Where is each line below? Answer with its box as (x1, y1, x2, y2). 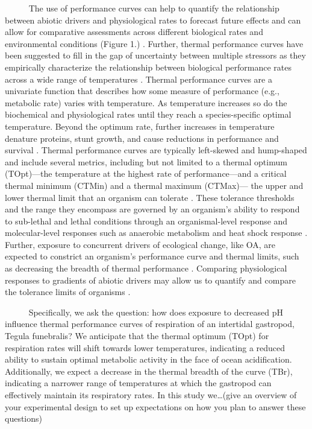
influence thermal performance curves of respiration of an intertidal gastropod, (5, 317, 295, 330)
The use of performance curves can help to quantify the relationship (28, 2, 279, 14)
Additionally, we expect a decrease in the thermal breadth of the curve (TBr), (5, 364, 293, 377)
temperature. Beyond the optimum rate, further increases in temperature (5, 119, 275, 132)
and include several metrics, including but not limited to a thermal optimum (5, 155, 287, 168)
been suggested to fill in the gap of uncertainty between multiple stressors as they (5, 49, 306, 62)
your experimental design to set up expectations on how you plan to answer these (5, 400, 306, 413)
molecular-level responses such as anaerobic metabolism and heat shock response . (5, 226, 308, 239)
